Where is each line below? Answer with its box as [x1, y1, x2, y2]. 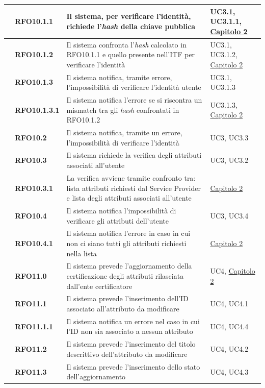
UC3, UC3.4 [210, 210, 249, 221]
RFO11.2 [15, 344, 47, 354]
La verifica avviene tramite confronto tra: [66, 172, 196, 183]
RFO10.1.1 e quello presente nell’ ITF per [66, 49, 195, 60]
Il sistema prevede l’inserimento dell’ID [66, 293, 189, 304]
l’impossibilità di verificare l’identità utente [66, 82, 201, 92]
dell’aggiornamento [66, 371, 126, 382]
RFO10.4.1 [15, 237, 53, 248]
